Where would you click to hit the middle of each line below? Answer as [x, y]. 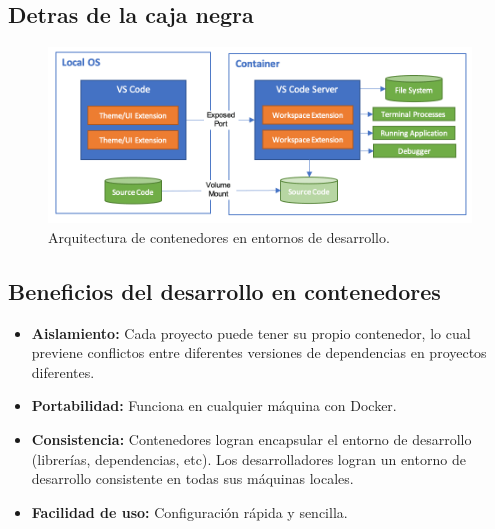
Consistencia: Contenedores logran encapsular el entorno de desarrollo [251, 439]
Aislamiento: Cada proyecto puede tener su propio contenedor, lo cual [251, 332]
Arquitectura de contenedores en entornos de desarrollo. [219, 236]
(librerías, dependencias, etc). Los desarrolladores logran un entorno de [248, 458]
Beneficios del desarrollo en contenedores [224, 290]
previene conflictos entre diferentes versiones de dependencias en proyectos [259, 352]
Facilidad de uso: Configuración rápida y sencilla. [189, 511]
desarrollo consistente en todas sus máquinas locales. [192, 478]
